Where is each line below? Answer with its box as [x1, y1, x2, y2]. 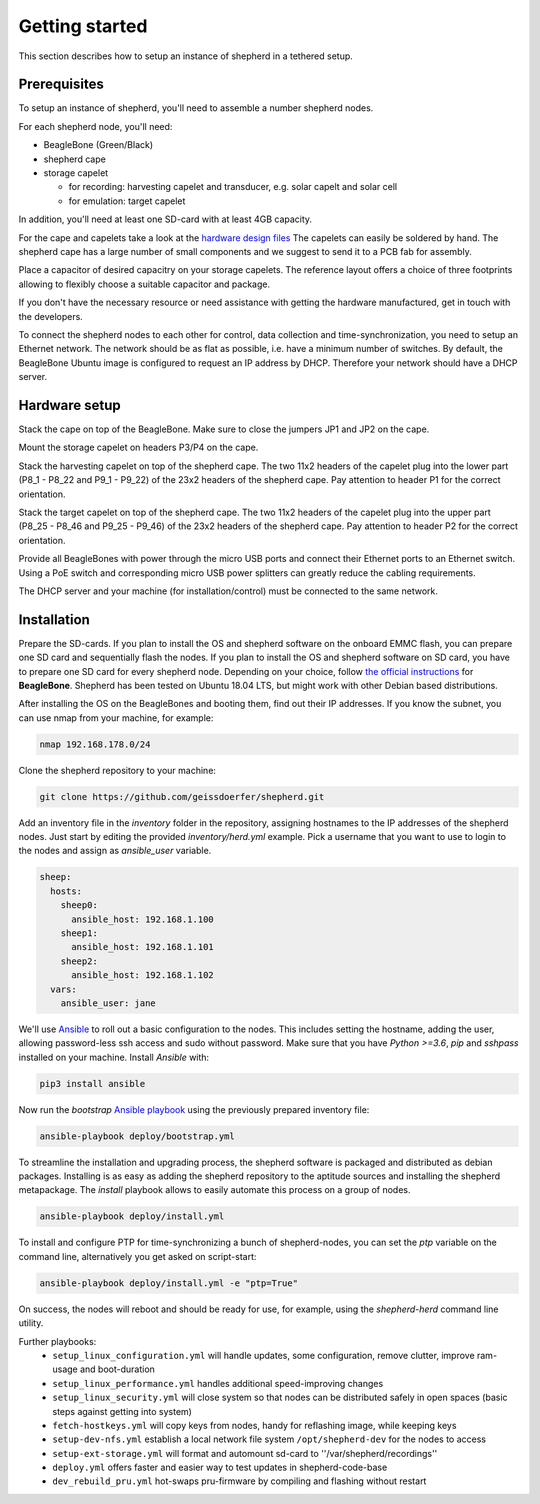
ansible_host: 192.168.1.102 [71, 970, 214, 981]
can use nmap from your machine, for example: [18, 711, 214, 724]
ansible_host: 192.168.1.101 [71, 941, 214, 953]
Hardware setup [18, 396, 121, 414]
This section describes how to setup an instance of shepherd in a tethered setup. [18, 50, 354, 62]
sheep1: [60, 928, 99, 939]
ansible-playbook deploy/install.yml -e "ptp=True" [39, 1277, 299, 1289]
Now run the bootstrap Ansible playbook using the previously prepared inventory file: [18, 1103, 370, 1115]
